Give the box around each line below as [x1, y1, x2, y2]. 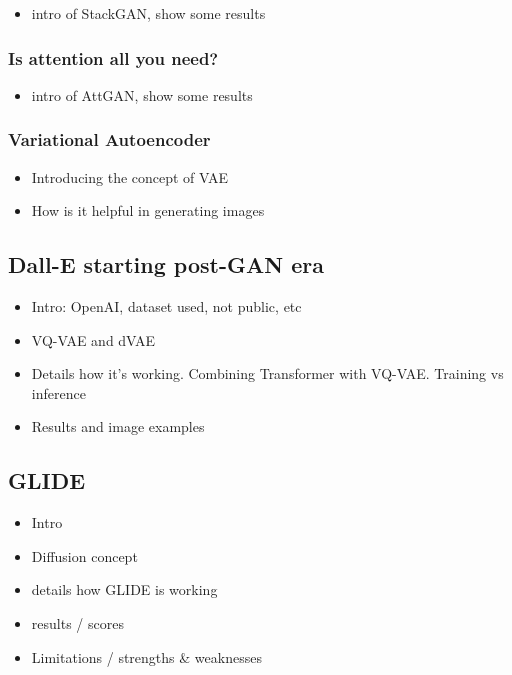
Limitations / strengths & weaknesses [31, 646, 262, 667]
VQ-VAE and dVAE [31, 329, 156, 350]
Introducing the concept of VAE [31, 166, 229, 187]
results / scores [31, 612, 124, 633]
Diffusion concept [31, 545, 138, 566]
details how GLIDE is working [31, 579, 218, 600]
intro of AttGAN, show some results [31, 84, 253, 105]
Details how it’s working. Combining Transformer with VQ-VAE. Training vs [31, 363, 504, 384]
